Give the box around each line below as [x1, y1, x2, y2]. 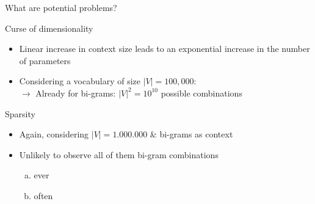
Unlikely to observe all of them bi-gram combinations [19, 148, 219, 161]
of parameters [19, 54, 71, 67]
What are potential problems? [5, 1, 117, 13]
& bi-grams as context [150, 128, 233, 140]
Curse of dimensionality [5, 21, 93, 34]
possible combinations [161, 86, 242, 99]
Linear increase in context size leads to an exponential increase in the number [19, 42, 310, 55]
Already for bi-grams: [35, 86, 116, 99]
